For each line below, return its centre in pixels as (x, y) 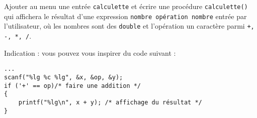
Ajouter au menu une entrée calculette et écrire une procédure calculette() (126, 6)
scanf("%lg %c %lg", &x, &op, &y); (64, 77)
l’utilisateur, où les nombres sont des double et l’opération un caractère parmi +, (129, 26)
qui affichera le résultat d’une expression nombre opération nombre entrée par (125, 16)
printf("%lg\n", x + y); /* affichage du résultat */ (110, 102)
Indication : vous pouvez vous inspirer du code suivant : (90, 52)
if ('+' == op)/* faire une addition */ (73, 86)
